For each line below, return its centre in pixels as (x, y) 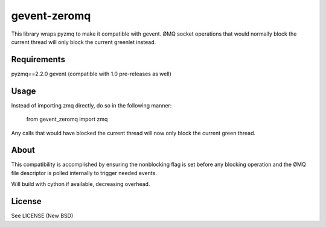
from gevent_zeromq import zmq (67, 119)
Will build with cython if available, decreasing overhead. (81, 184)
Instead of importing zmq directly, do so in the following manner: (91, 105)
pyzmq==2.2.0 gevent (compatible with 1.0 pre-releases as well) (91, 74)
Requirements (38, 59)
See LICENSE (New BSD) (42, 216)
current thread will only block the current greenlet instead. (84, 42)
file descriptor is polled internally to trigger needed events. (84, 173)
